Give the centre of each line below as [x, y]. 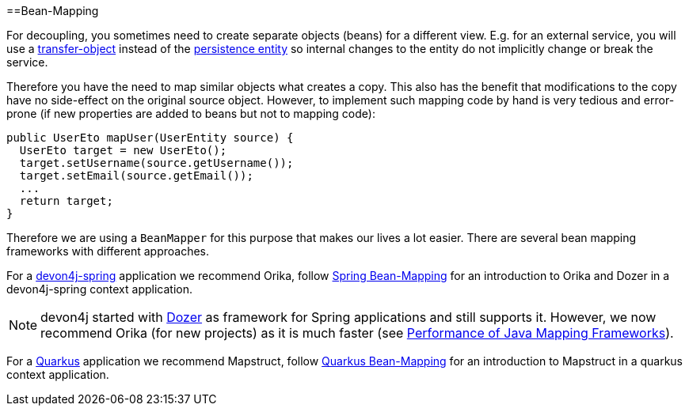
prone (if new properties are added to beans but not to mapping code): [191, 113]
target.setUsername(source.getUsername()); [156, 163]
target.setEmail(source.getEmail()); [136, 176]
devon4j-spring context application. [99, 289]
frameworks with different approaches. [108, 251]
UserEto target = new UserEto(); [123, 150]
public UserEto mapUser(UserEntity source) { [150, 138]
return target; [66, 201]
